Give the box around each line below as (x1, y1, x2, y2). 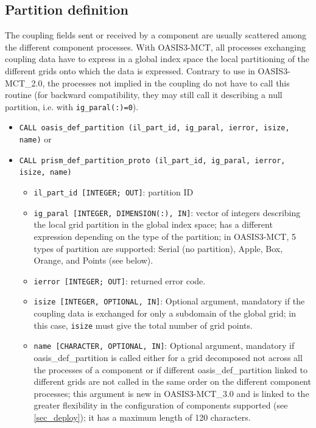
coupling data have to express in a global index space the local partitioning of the (5, 52, 310, 65)
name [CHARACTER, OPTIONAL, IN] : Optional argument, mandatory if (33, 339, 295, 352)
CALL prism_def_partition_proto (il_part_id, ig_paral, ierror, (19, 156, 286, 165)
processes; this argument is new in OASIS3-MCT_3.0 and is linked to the (33, 387, 309, 399)
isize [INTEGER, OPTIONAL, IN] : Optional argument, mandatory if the (33, 295, 305, 307)
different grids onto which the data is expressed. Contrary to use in (5, 64, 255, 77)
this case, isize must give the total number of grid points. (33, 318, 253, 331)
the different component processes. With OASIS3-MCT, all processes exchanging (5, 40, 306, 53)
